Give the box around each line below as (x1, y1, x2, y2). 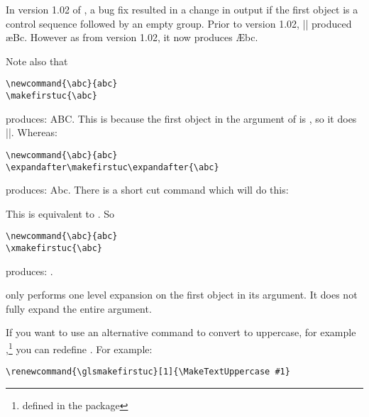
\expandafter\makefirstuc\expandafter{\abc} (6, 162, 219, 172)
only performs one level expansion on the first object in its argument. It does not (6, 287, 358, 302)
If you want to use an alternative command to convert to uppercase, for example (6, 325, 356, 340)
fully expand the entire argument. (6, 301, 152, 316)
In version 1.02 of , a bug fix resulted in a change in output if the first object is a (6, 2, 358, 16)
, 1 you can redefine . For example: (6, 340, 153, 356)
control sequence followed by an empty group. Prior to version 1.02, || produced (6, 16, 352, 30)
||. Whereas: (6, 125, 57, 140)
